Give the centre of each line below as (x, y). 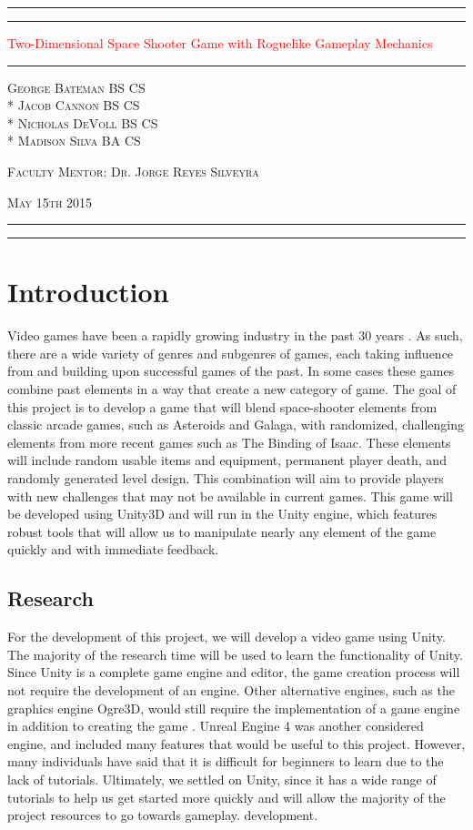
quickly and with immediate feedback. (113, 549)
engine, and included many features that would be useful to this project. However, (236, 743)
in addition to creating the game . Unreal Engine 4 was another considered (216, 726)
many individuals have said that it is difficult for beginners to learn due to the (226, 761)
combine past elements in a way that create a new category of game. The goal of (232, 389)
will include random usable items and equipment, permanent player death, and (227, 460)
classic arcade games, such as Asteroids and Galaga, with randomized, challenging (236, 425)
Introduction (88, 292)
